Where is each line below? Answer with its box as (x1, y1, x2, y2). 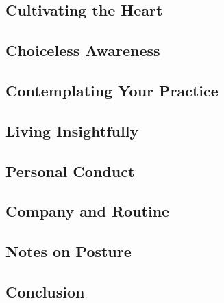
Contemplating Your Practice (5, 79, 219, 101)
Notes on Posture (5, 241, 132, 262)
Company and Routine (5, 200, 170, 222)
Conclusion (5, 280, 85, 302)
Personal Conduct (5, 160, 135, 181)
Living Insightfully (5, 120, 139, 141)
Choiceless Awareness (5, 40, 160, 61)
